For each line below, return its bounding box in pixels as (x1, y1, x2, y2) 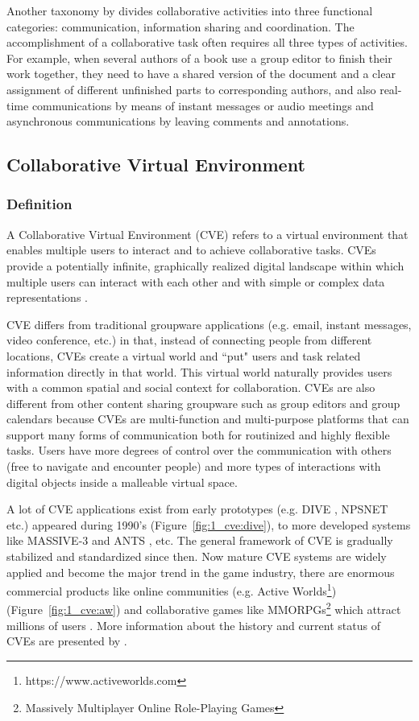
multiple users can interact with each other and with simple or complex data (6, 273, 385, 290)
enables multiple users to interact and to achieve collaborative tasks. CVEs (6, 241, 376, 258)
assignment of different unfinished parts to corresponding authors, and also (6, 80, 376, 97)
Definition (6, 194, 73, 214)
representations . (6, 289, 88, 306)
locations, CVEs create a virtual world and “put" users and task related (6, 347, 361, 364)
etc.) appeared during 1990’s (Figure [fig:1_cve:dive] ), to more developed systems (6, 516, 411, 533)
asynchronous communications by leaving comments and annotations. (6, 113, 350, 130)
